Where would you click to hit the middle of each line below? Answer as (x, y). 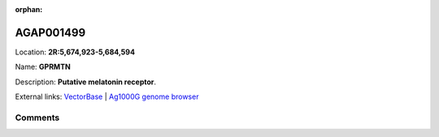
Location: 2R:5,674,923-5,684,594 (75, 52)
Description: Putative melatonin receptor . (86, 82)
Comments (37, 118)
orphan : (29, 9)
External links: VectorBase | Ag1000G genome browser (107, 96)
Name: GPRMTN (43, 67)
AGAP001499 (50, 32)
